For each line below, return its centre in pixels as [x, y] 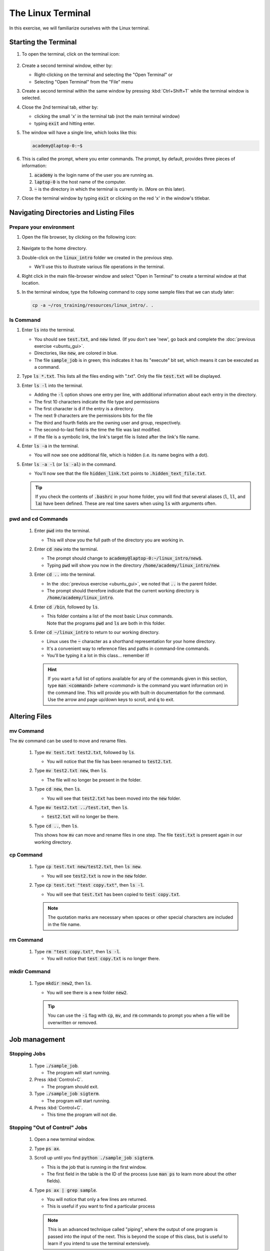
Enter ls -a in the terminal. [50, 446]
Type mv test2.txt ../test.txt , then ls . [81, 807]
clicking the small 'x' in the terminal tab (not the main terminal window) [107, 116]
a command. [47, 367]
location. [31, 283]
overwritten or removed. [72, 1022]
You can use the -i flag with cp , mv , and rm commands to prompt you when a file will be [139, 1015]
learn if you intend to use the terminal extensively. [99, 1243]
